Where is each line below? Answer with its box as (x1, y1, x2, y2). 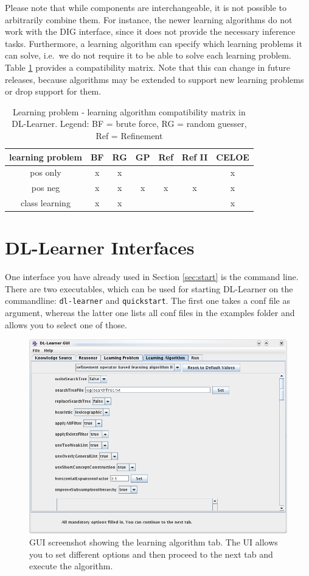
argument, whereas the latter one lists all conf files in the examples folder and (5, 306, 295, 319)
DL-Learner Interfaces (5, 235, 195, 260)
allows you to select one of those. (5, 318, 127, 331)
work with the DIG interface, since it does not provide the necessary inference (5, 25, 296, 38)
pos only (30, 166, 61, 179)
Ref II (181, 150, 208, 163)
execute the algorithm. (29, 560, 113, 572)
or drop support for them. (5, 85, 102, 98)
